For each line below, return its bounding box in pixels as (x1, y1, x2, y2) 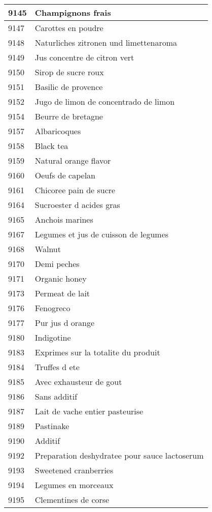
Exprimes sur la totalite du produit (34, 346, 160, 358)
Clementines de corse (34, 494, 110, 505)
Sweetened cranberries (34, 464, 114, 476)
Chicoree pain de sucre (34, 184, 116, 196)
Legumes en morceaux (34, 479, 114, 491)
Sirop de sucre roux (34, 66, 104, 78)
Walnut (34, 243, 61, 255)
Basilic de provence (34, 81, 103, 93)
